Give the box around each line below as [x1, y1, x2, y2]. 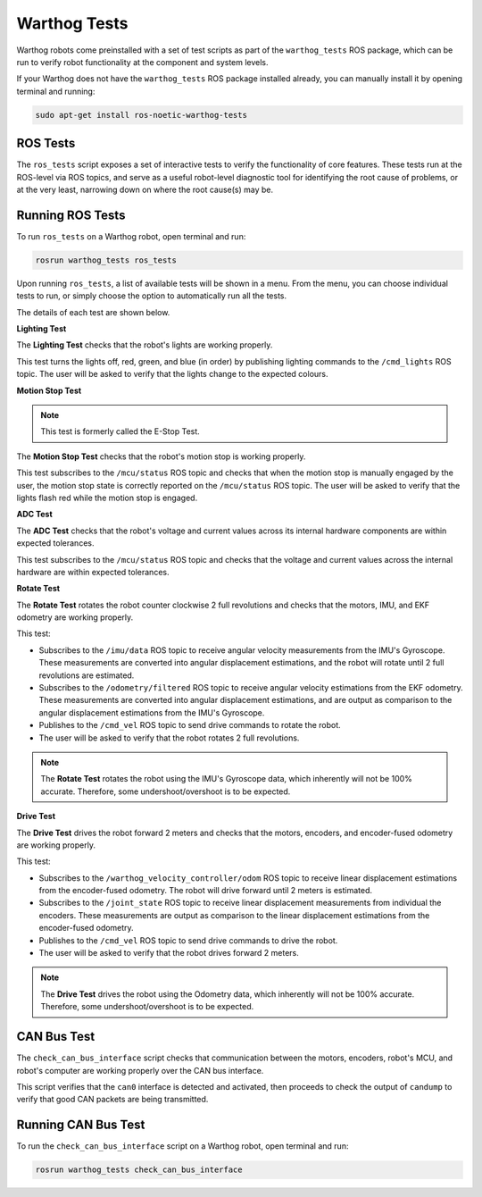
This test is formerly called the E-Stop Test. [40, 426, 200, 437]
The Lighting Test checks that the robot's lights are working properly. [16, 339, 273, 350]
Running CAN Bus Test [16, 1117, 145, 1133]
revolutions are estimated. [38, 670, 135, 681]
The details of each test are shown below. [16, 306, 170, 317]
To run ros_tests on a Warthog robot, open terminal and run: [16, 230, 246, 241]
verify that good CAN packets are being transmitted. [16, 1094, 209, 1105]
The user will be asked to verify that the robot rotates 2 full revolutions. [38, 732, 300, 743]
